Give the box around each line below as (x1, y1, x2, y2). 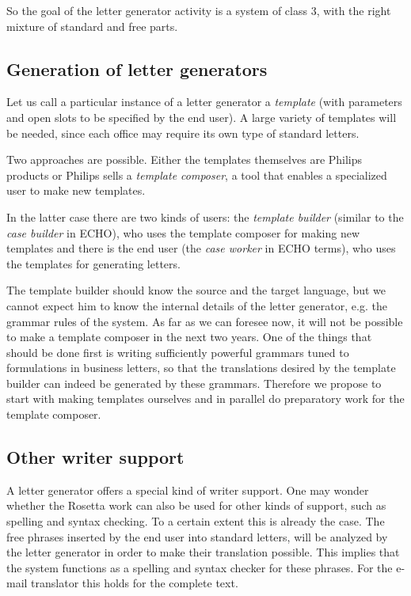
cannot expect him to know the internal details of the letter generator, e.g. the (6, 297, 387, 313)
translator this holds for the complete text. (31, 575, 238, 591)
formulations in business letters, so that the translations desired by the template (6, 359, 396, 376)
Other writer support (6, 445, 185, 469)
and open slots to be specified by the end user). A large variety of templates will (6, 108, 397, 125)
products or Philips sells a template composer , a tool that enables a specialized (6, 166, 387, 183)
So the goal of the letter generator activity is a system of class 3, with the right (6, 2, 391, 18)
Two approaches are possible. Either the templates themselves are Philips (6, 151, 363, 168)
